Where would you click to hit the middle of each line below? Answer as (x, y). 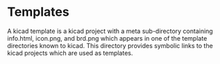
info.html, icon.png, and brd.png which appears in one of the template (107, 38)
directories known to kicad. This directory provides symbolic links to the (110, 45)
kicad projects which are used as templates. (70, 53)
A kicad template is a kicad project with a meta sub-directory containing (110, 31)
